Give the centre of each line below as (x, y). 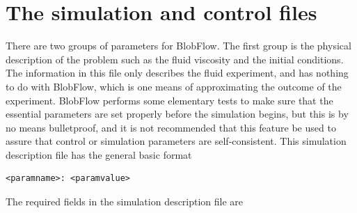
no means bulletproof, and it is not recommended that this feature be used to (171, 127)
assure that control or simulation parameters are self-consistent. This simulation (176, 141)
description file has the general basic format (99, 154)
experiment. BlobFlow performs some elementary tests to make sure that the (169, 100)
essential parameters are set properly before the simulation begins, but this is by (177, 114)
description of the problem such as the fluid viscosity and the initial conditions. (175, 59)
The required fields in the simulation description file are (125, 202)
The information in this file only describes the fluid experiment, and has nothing (177, 73)
